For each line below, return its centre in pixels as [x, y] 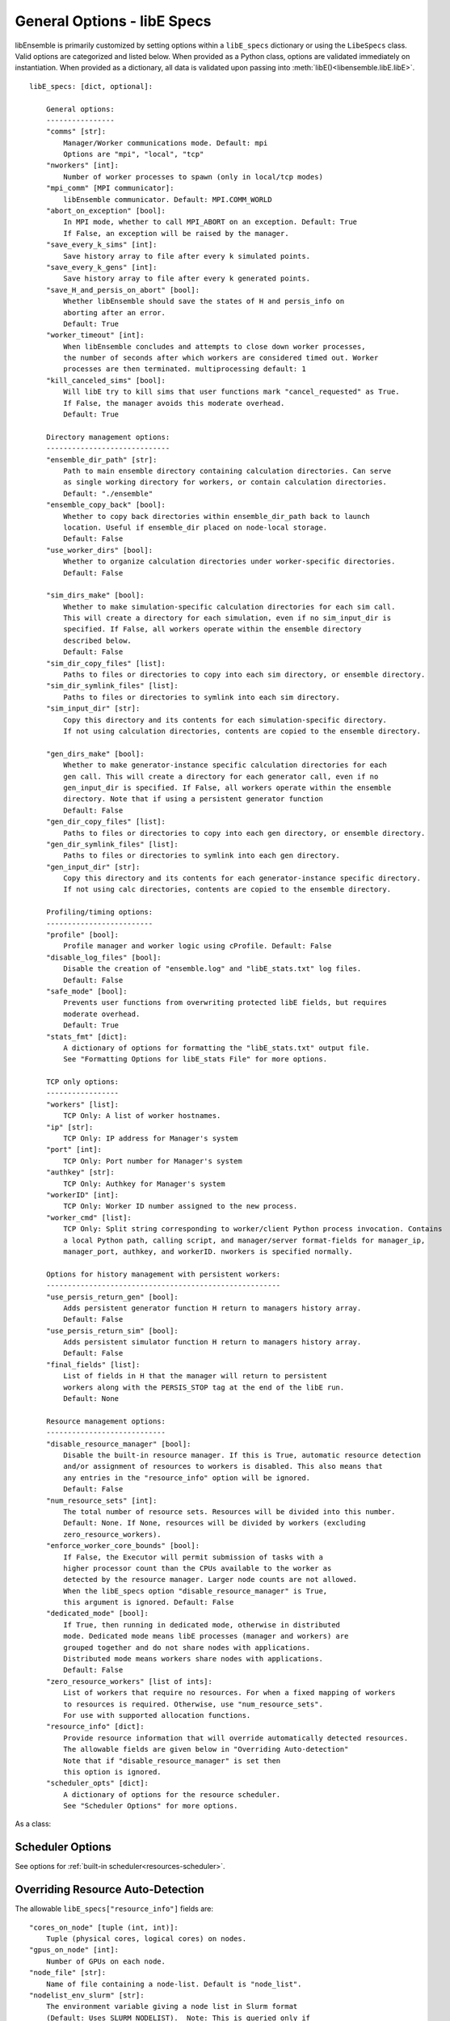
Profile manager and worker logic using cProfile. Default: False [198, 946]
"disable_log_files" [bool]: [103, 957]
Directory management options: [108, 437]
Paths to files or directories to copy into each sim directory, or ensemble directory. [244, 675]
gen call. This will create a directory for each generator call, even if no [221, 776]
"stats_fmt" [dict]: [86, 1036]
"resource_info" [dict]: [95, 1727]
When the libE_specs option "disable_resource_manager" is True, [196, 1591]
